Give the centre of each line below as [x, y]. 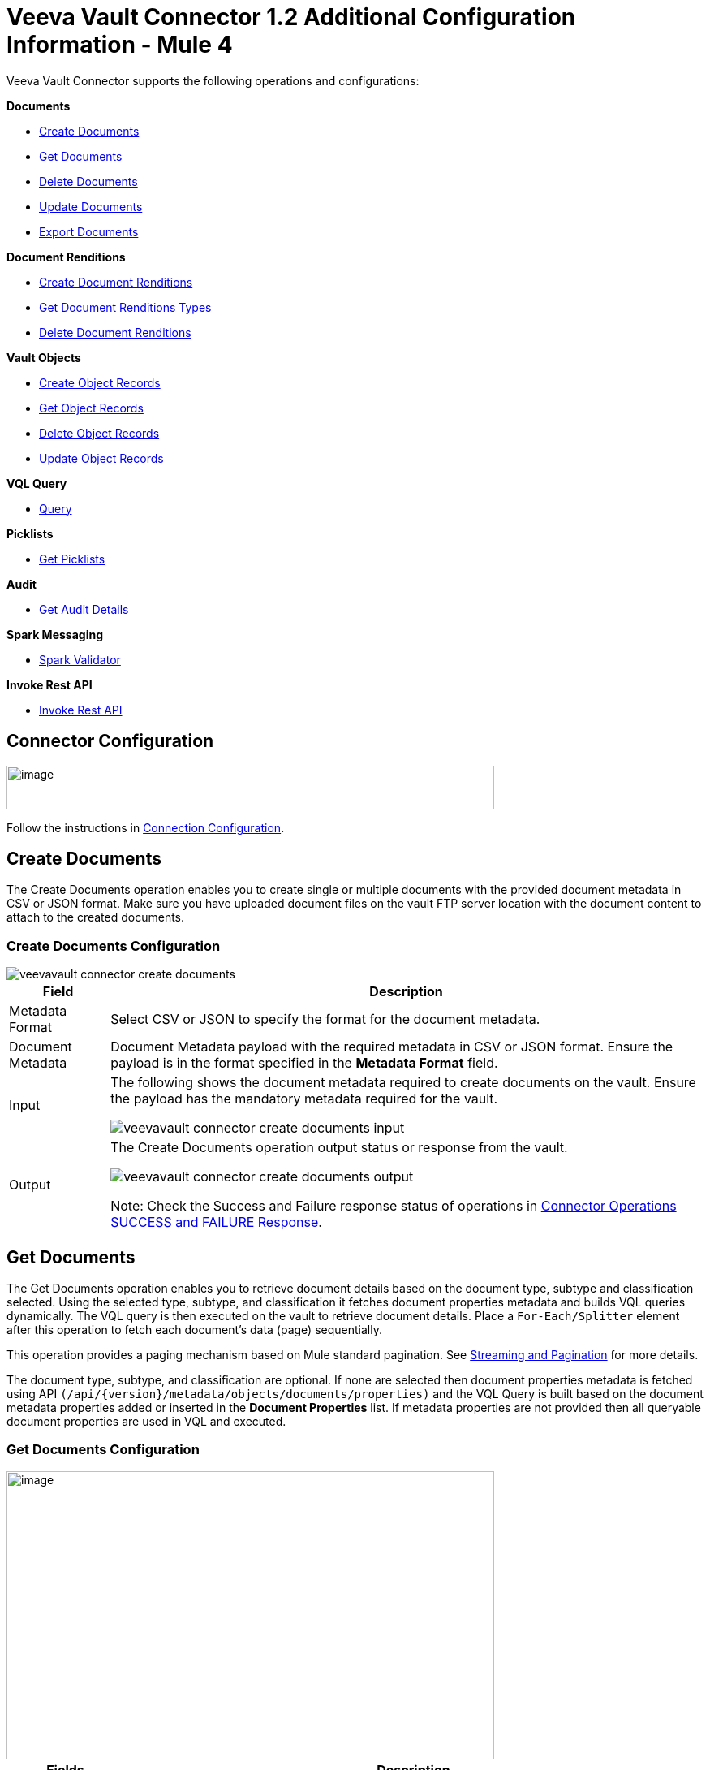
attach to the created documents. [96, 917]
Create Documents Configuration [114, 945]
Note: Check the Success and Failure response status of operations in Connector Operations [394, 1206]
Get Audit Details [84, 609]
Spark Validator [80, 659]
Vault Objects [44, 357]
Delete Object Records [99, 433]
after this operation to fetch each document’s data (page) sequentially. [194, 1330]
